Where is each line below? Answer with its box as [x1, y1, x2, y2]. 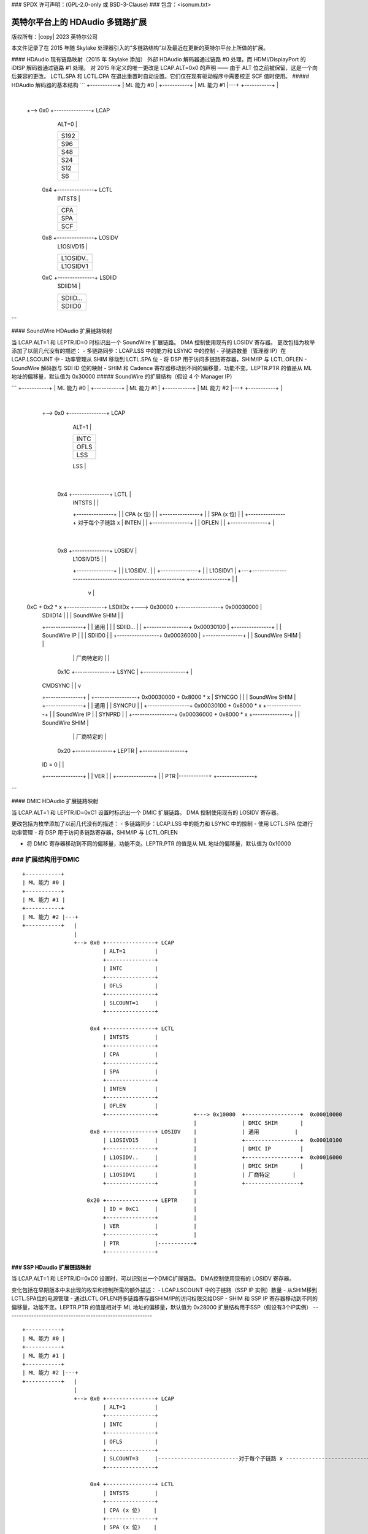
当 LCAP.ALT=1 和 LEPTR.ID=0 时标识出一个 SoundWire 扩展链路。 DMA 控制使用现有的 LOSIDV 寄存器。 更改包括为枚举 [11, 338, 315, 346]
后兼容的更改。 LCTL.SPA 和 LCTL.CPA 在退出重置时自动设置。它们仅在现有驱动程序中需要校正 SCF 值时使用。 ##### [11, 72, 310, 80]
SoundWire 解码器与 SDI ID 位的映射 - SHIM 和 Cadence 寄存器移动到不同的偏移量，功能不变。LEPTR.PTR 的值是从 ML [11, 364, 312, 371]
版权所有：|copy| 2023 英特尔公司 [11, 33, 98, 40]
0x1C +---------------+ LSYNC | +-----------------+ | [57, 668, 193, 676]
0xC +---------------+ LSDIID [42, 274, 117, 281]
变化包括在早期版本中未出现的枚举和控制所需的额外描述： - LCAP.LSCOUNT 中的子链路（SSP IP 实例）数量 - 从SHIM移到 [11, 1286, 318, 1293]
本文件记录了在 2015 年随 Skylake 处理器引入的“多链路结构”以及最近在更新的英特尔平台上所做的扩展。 [11, 44, 269, 52]
